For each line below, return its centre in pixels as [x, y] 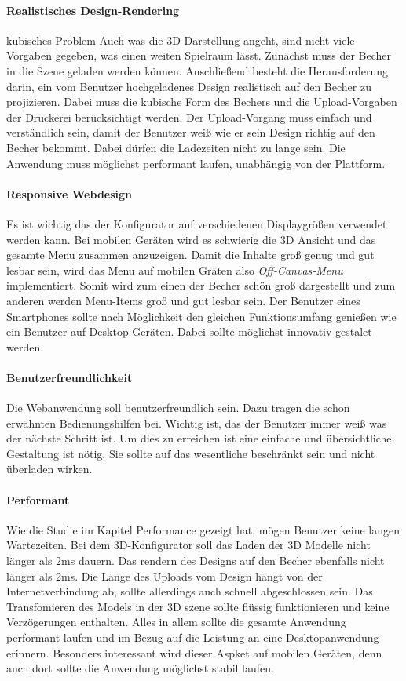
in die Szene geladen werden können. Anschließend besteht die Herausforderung [198, 70]
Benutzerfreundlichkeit [69, 377]
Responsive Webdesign [69, 193]
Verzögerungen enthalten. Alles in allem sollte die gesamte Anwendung [176, 622]
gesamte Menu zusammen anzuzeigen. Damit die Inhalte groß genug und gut [190, 255]
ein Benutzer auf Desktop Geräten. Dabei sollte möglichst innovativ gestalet [189, 331]
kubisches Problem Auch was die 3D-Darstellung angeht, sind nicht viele [181, 40]
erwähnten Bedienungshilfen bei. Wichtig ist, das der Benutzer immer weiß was [197, 422]
